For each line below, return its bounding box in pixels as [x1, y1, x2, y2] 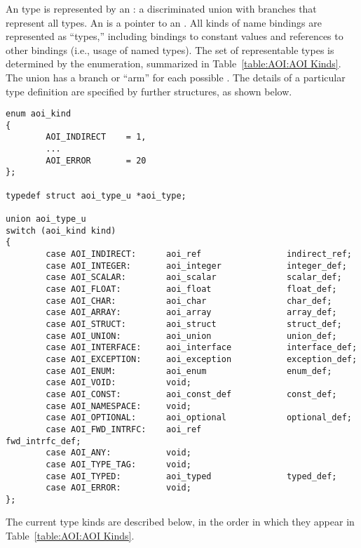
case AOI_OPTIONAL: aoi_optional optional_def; [46, 413, 352, 423]
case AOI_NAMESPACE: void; [46, 401, 191, 411]
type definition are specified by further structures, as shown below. [6, 83, 292, 98]
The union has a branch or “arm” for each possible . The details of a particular [6, 69, 346, 84]
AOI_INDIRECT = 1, [46, 132, 147, 142]
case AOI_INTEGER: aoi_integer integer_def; [46, 260, 347, 271]
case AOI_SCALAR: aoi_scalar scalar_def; [46, 272, 342, 283]
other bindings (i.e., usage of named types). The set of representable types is [6, 42, 334, 57]
